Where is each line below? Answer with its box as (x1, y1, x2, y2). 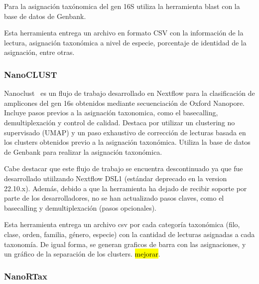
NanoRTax (4, 270, 47, 282)
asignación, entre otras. (4, 47, 75, 57)
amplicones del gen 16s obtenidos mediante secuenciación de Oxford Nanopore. (4, 97, 245, 108)
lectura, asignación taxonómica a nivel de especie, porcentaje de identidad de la (4, 37, 247, 47)
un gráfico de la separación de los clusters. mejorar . (4, 249, 160, 259)
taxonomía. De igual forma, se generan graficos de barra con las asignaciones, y (4, 239, 246, 249)
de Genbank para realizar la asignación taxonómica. (4, 146, 162, 157)
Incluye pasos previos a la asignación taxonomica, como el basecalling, (4, 107, 218, 118)
